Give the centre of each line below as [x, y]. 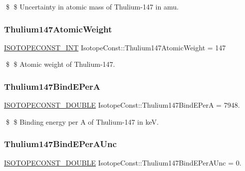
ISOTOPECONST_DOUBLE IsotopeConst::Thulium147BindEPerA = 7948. [122, 105]
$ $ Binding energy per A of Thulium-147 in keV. [82, 121]
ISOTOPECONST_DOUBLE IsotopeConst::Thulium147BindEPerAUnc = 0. [123, 162]
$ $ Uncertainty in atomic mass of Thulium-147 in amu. [92, 6]
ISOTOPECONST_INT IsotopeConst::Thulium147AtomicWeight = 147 [115, 47]
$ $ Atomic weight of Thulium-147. [60, 64]
